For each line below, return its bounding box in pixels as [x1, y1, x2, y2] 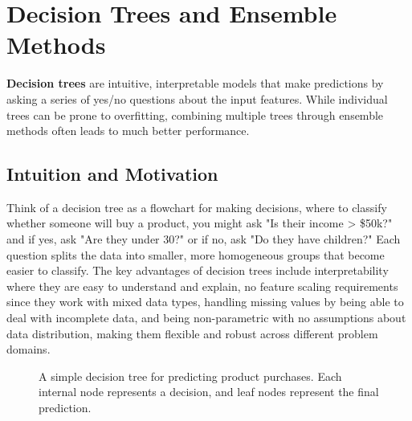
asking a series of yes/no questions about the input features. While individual [6, 90, 388, 107]
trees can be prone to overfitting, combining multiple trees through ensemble [6, 106, 384, 123]
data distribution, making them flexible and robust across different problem [6, 325, 378, 341]
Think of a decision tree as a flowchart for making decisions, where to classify [6, 198, 387, 215]
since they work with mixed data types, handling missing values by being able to [6, 293, 404, 310]
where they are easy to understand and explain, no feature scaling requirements [6, 277, 398, 294]
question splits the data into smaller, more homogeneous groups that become [6, 246, 385, 263]
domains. [6, 341, 51, 358]
